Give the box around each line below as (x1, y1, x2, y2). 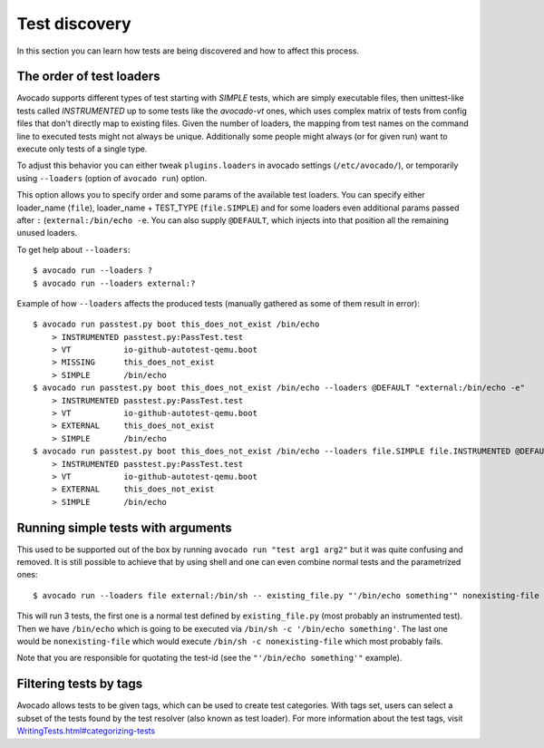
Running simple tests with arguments (16, 520, 233, 535)
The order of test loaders (16, 69, 160, 84)
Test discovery (16, 14, 131, 34)
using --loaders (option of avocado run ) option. (16, 172, 208, 183)
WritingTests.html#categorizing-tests (16, 725, 156, 736)
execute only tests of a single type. (16, 143, 148, 154)
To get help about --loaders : (16, 244, 131, 255)
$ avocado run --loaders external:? (33, 277, 196, 288)
